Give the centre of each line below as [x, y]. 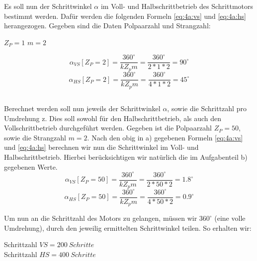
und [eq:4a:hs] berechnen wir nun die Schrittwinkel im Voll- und [101, 147]
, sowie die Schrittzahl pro [207, 108]
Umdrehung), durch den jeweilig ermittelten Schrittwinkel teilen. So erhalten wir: [128, 228]
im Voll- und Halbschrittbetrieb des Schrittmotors [177, 6]
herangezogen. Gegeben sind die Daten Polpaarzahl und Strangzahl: [107, 26]
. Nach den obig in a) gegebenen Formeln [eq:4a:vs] [165, 137]
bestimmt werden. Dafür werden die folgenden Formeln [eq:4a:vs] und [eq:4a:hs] [125, 16]
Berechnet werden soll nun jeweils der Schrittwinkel [82, 108]
